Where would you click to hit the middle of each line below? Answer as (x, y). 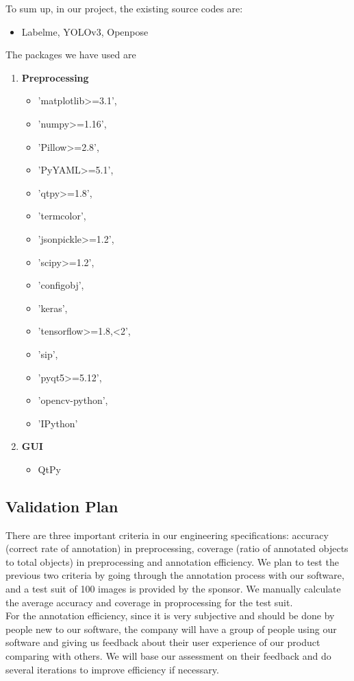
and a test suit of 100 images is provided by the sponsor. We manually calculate (173, 589)
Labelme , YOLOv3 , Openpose (85, 31)
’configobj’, (61, 285)
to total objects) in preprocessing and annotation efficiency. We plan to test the (172, 561)
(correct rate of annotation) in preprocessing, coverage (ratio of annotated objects (177, 548)
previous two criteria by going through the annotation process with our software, (175, 575)
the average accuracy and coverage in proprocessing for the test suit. (149, 602)
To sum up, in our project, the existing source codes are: (124, 8)
